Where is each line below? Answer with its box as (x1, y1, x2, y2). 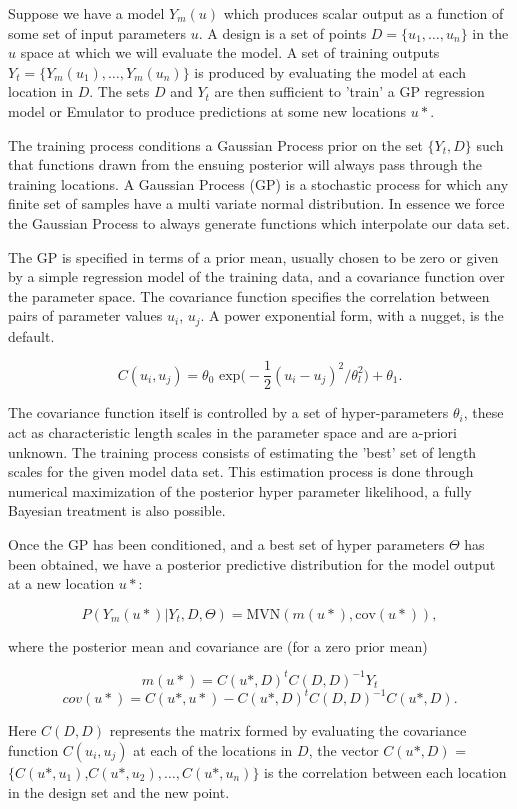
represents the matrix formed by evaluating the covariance (109, 720, 467, 741)
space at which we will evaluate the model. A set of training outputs (20, 42, 440, 63)
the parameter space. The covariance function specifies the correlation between (8, 285, 490, 306)
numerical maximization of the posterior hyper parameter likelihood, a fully (8, 480, 472, 501)
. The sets (89, 81, 150, 102)
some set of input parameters (8, 22, 187, 43)
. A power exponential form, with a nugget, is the (200, 305, 504, 326)
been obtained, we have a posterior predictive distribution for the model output (8, 553, 496, 574)
